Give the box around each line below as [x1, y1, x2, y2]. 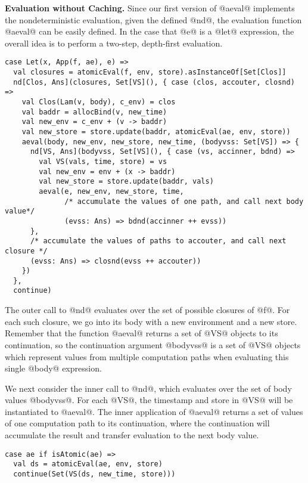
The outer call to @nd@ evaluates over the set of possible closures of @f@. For [5, 304, 290, 316]
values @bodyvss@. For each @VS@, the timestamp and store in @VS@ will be [5, 394, 293, 406]
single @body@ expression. [5, 362, 102, 374]
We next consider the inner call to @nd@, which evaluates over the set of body [5, 382, 292, 394]
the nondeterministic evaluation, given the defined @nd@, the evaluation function [5, 13, 302, 26]
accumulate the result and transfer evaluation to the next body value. [5, 429, 259, 441]
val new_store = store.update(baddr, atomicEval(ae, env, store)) [21, 127, 291, 136]
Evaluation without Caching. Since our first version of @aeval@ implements [5, 2, 295, 14]
